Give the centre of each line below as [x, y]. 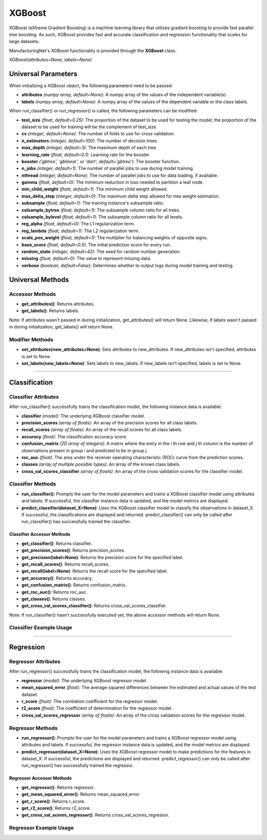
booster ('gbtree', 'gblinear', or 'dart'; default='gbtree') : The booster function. [101, 161]
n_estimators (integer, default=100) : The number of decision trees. [90, 141]
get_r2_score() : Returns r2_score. [56, 808]
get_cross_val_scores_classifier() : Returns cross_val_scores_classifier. [94, 606]
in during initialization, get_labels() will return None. [61, 327]
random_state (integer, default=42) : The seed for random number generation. [101, 252]
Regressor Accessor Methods [40, 778]
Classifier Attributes [34, 397]
